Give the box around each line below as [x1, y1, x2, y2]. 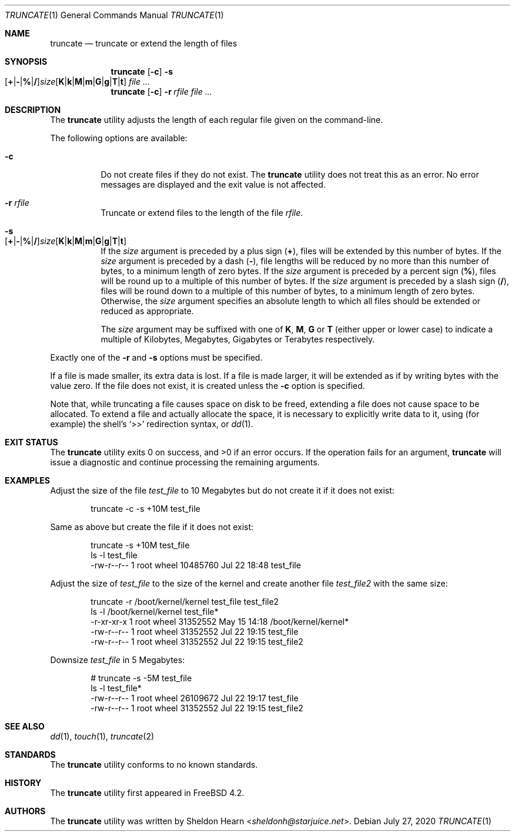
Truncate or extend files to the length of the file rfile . [101, 208, 303, 218]
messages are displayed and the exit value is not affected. [101, 179, 326, 189]
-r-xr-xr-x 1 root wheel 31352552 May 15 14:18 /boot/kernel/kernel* [91, 617, 349, 627]
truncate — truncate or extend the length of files [50, 38, 238, 48]
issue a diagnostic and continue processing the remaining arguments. [50, 457, 320, 467]
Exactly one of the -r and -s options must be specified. [50, 352, 263, 362]
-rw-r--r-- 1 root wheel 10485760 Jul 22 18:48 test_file [91, 560, 301, 570]
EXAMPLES [5, 475, 50, 485]
